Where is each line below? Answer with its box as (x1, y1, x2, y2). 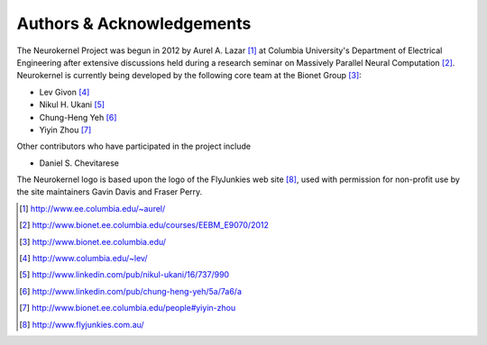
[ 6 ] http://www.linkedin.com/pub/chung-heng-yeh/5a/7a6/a (19, 286, 243, 296)
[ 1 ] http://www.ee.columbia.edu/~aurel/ (19, 203, 166, 213)
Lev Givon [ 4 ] (39, 86, 90, 97)
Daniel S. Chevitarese (39, 158, 119, 168)
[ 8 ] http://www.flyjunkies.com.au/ (19, 319, 144, 330)
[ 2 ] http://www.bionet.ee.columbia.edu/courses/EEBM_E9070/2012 (19, 220, 270, 231)
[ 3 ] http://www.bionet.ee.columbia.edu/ (19, 236, 167, 247)
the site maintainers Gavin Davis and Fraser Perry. (16, 186, 203, 197)
